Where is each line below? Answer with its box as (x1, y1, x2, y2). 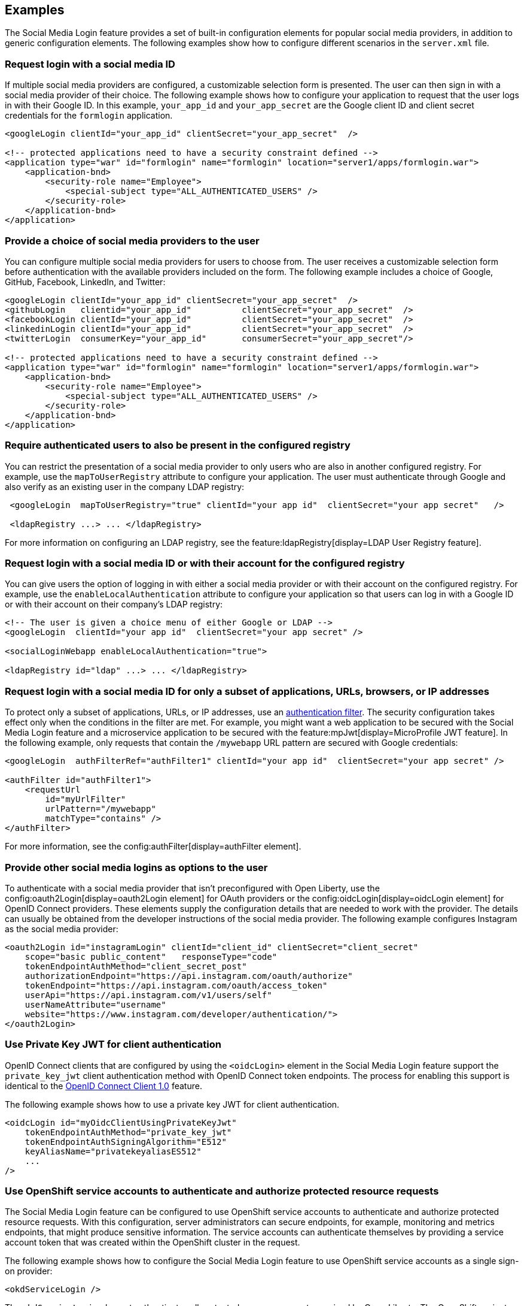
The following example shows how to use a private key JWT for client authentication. (5, 1099, 340, 1110)
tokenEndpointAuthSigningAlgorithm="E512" (25, 1136, 227, 1147)
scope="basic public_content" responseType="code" (25, 951, 278, 962)
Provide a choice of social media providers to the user (5, 234, 260, 247)
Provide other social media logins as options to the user (5, 861, 268, 873)
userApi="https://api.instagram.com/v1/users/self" (25, 990, 272, 1000)
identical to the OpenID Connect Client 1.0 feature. (5, 1080, 202, 1091)
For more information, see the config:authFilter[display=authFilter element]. (5, 841, 301, 852)
